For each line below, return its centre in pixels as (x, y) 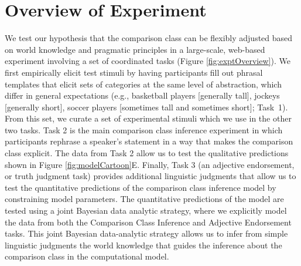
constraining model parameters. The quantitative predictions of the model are (144, 199)
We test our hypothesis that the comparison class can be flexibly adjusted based (149, 38)
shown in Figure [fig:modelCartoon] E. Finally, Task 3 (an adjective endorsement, (150, 164)
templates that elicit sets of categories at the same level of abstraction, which (143, 84)
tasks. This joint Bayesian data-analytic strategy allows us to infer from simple (146, 233)
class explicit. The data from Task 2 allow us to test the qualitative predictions (147, 153)
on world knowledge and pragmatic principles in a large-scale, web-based (135, 49)
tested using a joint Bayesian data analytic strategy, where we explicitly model (146, 211)
